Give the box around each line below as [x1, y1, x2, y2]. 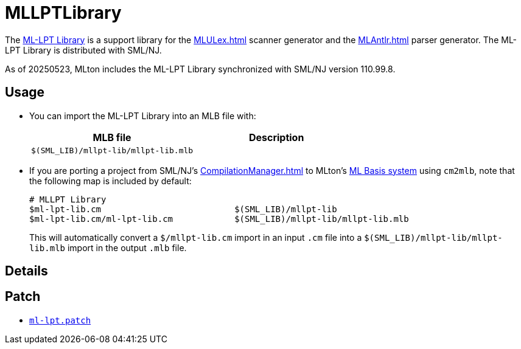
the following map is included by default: [29, 175, 192, 186]
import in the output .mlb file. [67, 242, 187, 253]
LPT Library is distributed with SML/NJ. [5, 44, 162, 55]
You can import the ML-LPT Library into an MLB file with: [29, 110, 256, 121]
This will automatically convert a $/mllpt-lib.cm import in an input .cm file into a [29, 232, 362, 243]
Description [248, 131, 304, 143]
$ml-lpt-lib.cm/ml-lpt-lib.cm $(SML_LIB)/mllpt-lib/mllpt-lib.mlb [29, 213, 409, 224]
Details [5, 263, 48, 279]
